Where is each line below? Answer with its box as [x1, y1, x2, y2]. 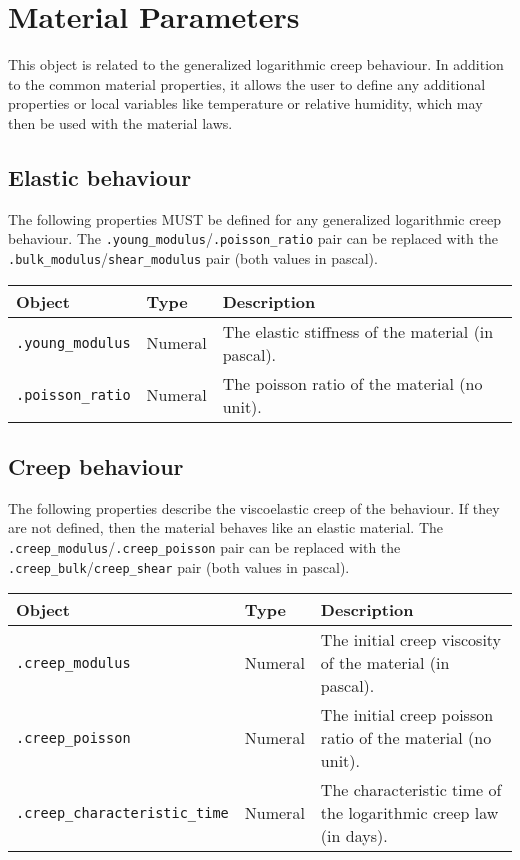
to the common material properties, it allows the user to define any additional [8, 73, 486, 94]
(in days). [320, 824, 388, 848]
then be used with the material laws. [8, 112, 233, 133]
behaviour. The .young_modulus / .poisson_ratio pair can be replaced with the [8, 228, 498, 249]
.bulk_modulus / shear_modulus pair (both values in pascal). [8, 247, 378, 268]
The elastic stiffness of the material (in [222, 319, 494, 343]
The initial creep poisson [320, 703, 494, 727]
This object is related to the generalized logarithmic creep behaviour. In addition [8, 54, 504, 75]
